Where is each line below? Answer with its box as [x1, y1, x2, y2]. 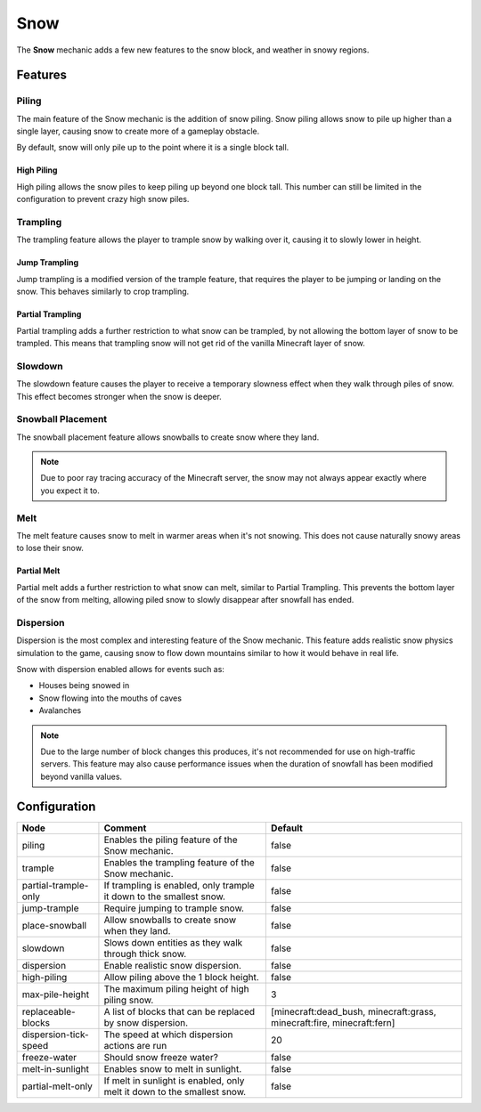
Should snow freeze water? [103, 1051, 218, 1063]
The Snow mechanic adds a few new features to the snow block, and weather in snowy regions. [16, 45, 370, 55]
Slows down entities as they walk [103, 936, 243, 948]
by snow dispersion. [103, 1016, 189, 1028]
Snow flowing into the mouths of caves [38, 693, 183, 703]
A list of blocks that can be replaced [103, 1005, 256, 1018]
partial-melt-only [21, 1080, 93, 1092]
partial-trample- [21, 879, 89, 891]
